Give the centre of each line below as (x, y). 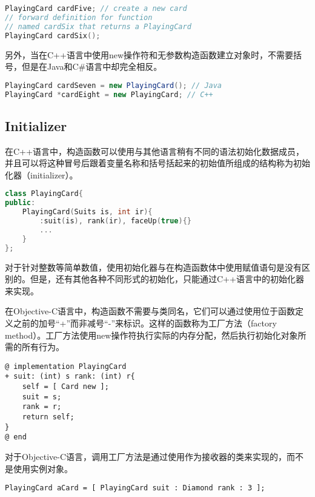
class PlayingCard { (44, 194)
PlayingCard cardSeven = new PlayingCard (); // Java (114, 85)
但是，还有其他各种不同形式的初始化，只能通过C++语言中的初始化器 (167, 279)
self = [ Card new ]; (65, 387)
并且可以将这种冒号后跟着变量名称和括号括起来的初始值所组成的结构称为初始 (157, 163)
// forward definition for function (79, 17)
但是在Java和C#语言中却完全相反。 (92, 66)
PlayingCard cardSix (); (53, 35)
